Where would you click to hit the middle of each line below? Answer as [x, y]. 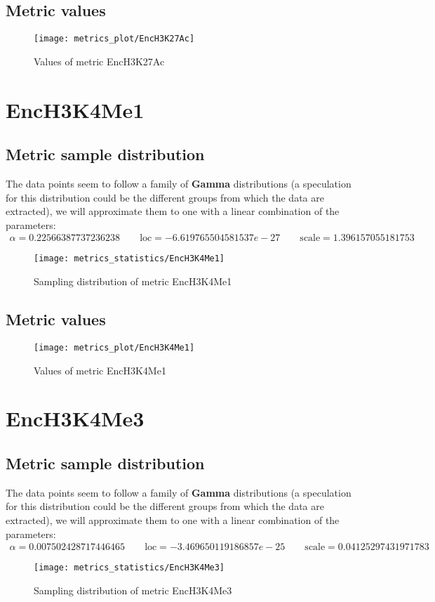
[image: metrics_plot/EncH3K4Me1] [114, 347]
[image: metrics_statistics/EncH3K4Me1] [129, 259]
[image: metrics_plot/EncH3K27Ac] [114, 39]
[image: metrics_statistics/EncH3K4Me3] [129, 568]
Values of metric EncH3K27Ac [99, 61]
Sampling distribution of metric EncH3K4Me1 [133, 281]
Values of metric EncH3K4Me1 [100, 370]
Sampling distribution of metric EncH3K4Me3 [133, 590]
